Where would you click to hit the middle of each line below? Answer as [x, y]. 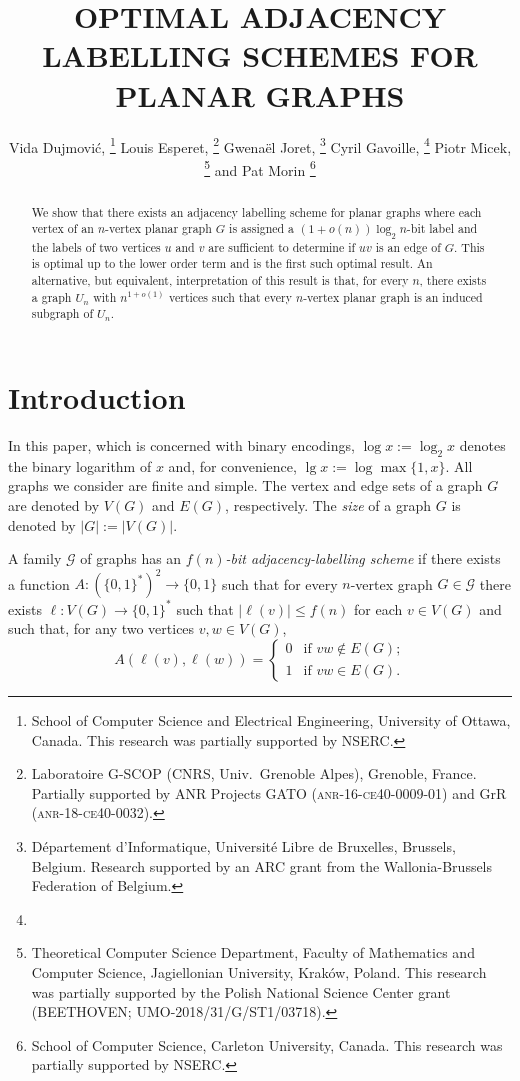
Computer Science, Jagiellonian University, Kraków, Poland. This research [259, 971]
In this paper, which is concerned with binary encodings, [181, 445]
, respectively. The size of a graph [328, 505]
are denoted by [54, 505]
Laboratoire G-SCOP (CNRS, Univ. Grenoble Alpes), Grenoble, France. [254, 773]
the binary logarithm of [80, 465]
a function [39, 583]
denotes [482, 445]
